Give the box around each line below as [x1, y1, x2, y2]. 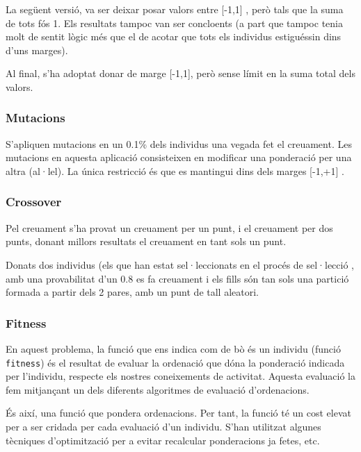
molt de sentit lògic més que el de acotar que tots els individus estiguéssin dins [6, 29, 342, 44]
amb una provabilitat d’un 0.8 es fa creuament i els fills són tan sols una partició [6, 271, 349, 285]
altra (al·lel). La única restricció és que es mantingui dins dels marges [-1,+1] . [6, 163, 344, 178]
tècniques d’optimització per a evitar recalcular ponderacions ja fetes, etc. [6, 433, 320, 447]
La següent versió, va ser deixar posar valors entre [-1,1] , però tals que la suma [6, 2, 344, 16]
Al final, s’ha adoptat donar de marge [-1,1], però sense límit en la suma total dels [6, 66, 355, 81]
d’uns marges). [6, 42, 68, 57]
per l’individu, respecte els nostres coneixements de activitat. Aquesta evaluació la [6, 369, 355, 383]
